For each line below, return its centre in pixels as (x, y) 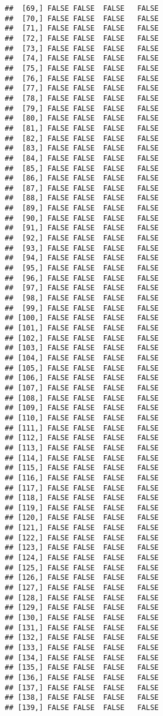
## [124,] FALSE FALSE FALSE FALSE (82, 558)
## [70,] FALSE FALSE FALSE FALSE (82, 18)
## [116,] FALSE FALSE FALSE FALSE (82, 478)
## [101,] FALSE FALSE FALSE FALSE (82, 328)
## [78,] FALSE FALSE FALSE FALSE (82, 98)
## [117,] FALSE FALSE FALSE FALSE (82, 488)
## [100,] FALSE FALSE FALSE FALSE (82, 318)
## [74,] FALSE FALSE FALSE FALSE (82, 58)
